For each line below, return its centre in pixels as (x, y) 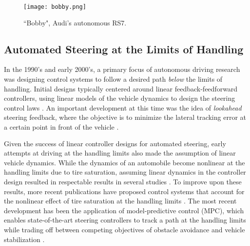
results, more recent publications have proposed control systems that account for (124, 191)
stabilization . (24, 239)
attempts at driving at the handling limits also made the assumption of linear (120, 153)
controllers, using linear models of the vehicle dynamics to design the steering (120, 98)
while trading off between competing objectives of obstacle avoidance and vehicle (125, 229)
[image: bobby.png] (55, 7)
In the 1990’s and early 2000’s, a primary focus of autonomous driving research (122, 69)
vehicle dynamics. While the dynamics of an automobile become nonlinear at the (125, 162)
